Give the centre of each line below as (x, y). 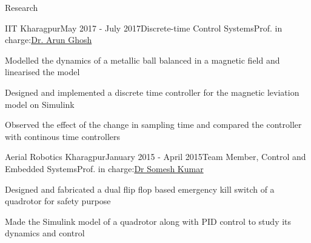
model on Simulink (40, 104)
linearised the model (42, 72)
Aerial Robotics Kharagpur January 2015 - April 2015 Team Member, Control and (155, 157)
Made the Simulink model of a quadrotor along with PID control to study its (148, 221)
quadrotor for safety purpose (58, 201)
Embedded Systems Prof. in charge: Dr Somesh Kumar (104, 168)
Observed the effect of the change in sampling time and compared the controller (153, 125)
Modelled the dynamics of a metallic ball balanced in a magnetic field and (142, 60)
